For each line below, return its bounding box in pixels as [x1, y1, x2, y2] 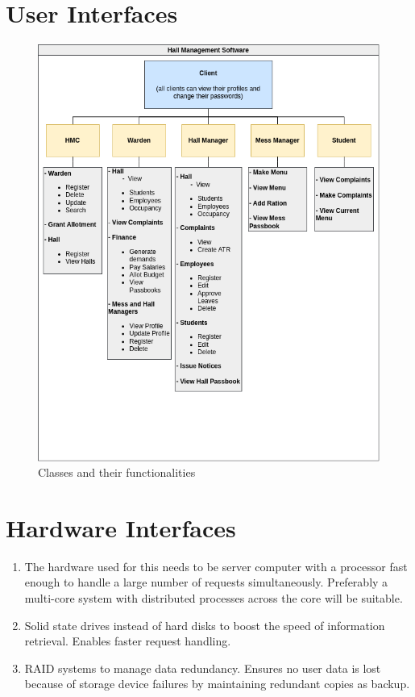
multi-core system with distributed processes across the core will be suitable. [24, 590, 403, 607]
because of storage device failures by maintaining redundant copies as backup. [24, 675, 410, 692]
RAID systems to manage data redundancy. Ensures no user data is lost [24, 659, 381, 676]
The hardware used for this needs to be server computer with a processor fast [24, 557, 408, 574]
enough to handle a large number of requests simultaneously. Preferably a [24, 574, 388, 591]
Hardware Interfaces [6, 511, 236, 544]
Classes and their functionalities [38, 464, 196, 481]
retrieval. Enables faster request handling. [24, 632, 231, 649]
